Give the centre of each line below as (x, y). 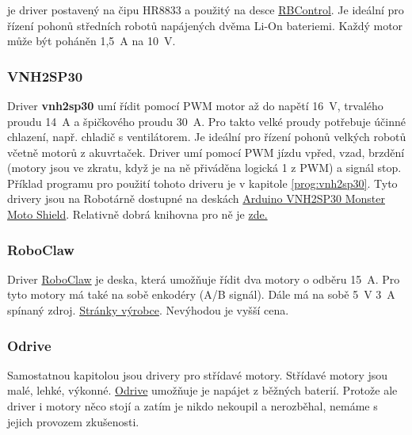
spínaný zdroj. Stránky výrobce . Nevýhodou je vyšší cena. (148, 310)
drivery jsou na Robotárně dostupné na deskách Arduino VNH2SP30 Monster (196, 198)
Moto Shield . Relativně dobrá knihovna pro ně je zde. (137, 214)
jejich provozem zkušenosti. (73, 421)
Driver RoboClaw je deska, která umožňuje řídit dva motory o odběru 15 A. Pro (204, 279)
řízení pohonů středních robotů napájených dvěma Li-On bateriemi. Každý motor (205, 25)
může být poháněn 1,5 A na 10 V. (92, 41)
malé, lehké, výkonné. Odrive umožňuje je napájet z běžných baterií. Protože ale (202, 390)
